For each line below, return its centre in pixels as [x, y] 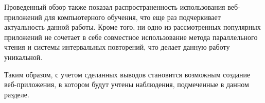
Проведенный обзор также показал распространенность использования [115, 7]
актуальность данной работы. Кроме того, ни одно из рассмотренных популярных [132, 27]
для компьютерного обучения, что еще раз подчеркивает [132, 17]
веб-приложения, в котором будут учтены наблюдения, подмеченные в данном [127, 84]
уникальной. [23, 57]
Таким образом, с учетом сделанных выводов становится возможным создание [127, 74]
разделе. [17, 94]
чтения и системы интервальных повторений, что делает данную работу [117, 47]
